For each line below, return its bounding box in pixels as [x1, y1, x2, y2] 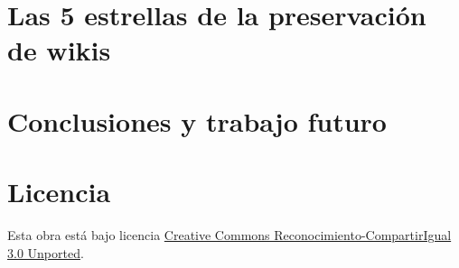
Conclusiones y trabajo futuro [7, 102, 387, 139]
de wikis [7, 32, 111, 69]
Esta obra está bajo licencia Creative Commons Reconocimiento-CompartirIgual [7, 226, 452, 245]
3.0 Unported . [7, 243, 84, 262]
